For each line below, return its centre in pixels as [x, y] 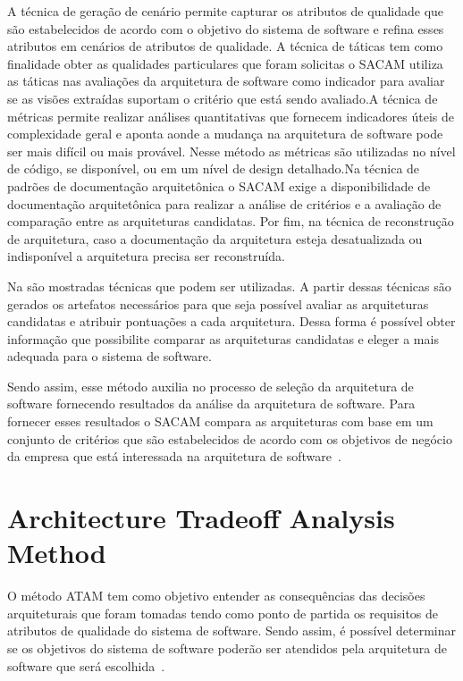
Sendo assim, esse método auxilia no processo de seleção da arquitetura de [210, 386]
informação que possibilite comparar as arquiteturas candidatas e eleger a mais [223, 338]
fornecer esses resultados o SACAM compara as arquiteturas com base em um [220, 421]
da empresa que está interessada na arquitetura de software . [174, 456]
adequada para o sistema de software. [109, 356]
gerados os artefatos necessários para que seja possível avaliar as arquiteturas [218, 303]
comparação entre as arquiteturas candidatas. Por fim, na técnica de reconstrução [231, 221]
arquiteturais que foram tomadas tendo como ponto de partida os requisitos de [223, 613]
